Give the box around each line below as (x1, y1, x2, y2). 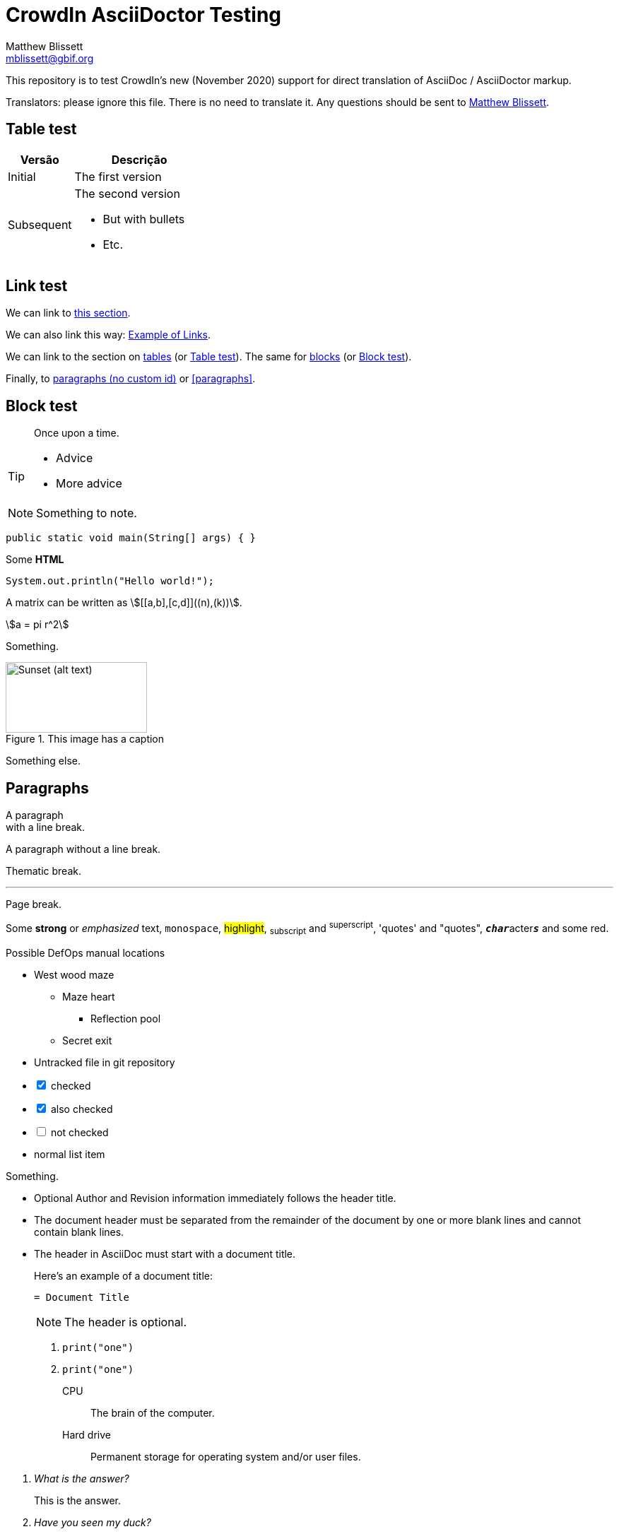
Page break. (6, 898, 61, 911)
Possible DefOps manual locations (6, 946, 165, 959)
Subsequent (8, 217, 72, 232)
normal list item (34, 1147, 105, 1160)
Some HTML (6, 553, 64, 566)
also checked (50, 1102, 113, 1115)
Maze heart (62, 990, 115, 1003)
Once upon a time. (34, 427, 119, 439)
